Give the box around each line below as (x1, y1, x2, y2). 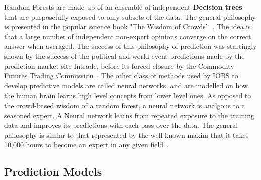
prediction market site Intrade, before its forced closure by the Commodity (4, 60, 234, 71)
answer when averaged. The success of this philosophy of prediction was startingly (4, 41, 257, 51)
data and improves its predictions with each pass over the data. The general (4, 120, 238, 130)
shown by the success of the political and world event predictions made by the (4, 50, 245, 61)
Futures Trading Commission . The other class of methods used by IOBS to (4, 70, 238, 81)
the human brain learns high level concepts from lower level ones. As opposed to (4, 90, 251, 101)
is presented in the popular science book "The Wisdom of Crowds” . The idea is (4, 21, 251, 32)
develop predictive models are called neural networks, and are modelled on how (4, 80, 248, 91)
